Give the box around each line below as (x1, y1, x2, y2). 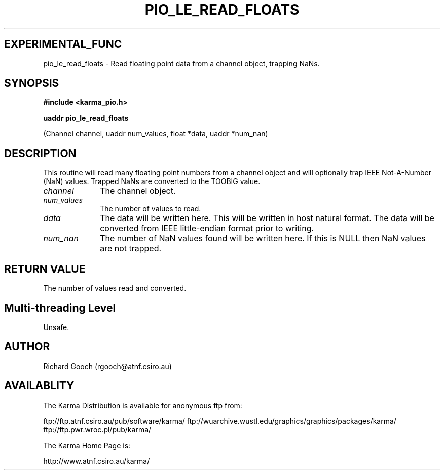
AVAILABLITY (4, 379, 75, 392)
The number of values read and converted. (43, 284, 187, 293)
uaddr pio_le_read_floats (43, 114, 129, 123)
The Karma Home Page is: (43, 441, 131, 450)
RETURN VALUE (4, 262, 86, 275)
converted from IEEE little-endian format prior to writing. (100, 223, 314, 234)
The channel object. (100, 186, 176, 196)
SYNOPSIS (4, 77, 59, 90)
